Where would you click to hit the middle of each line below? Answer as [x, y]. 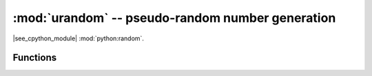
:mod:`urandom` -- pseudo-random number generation [174, 18]
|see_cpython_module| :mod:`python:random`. [79, 38]
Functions [35, 58]
